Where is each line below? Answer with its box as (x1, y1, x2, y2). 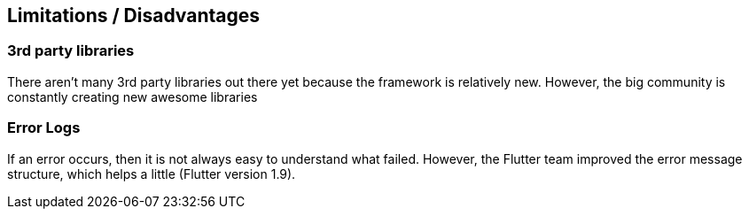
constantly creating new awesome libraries (7, 89, 258, 104)
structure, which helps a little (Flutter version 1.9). (7, 166, 296, 181)
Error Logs (7, 119, 81, 137)
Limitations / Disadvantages (7, 4, 261, 27)
